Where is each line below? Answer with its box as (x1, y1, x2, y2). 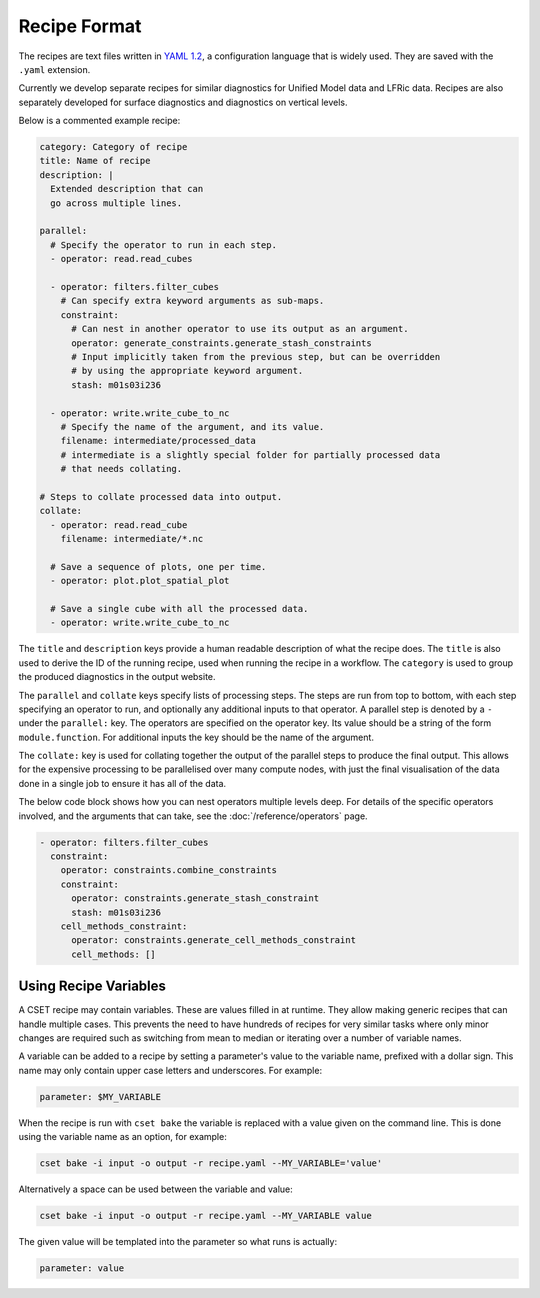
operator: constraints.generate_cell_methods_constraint (71, 935, 357, 946)
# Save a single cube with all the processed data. (50, 603, 309, 614)
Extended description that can (50, 183, 204, 195)
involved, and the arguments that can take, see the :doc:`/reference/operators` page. (18, 810, 369, 822)
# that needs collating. (60, 463, 183, 475)
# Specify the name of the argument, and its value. (60, 421, 325, 432)
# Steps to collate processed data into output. (39, 491, 283, 502)
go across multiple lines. (50, 197, 183, 209)
